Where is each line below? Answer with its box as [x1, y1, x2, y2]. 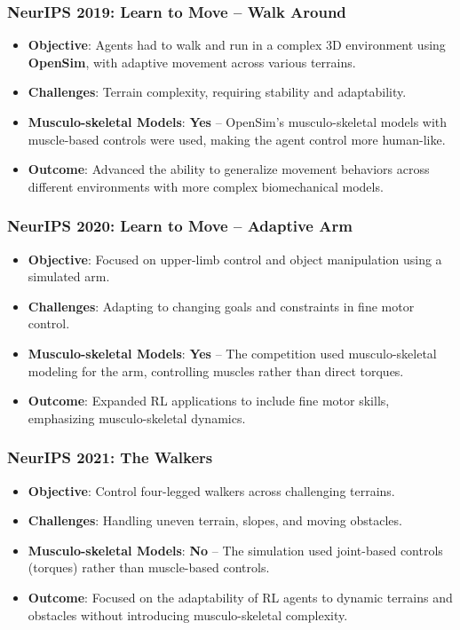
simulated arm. [28, 267, 110, 286]
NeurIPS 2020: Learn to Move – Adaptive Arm [7, 215, 353, 237]
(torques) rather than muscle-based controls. [28, 558, 270, 577]
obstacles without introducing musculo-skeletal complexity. [28, 605, 348, 624]
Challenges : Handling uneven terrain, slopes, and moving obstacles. [28, 511, 402, 530]
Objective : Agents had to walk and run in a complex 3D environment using [28, 35, 446, 54]
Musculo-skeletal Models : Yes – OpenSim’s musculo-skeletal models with [28, 113, 448, 130]
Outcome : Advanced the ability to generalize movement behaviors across [28, 160, 430, 178]
